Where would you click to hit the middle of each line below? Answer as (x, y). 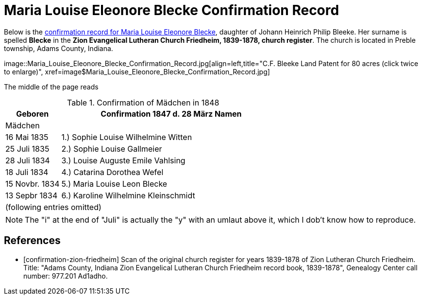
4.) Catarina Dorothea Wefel (112, 172)
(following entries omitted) (53, 207)
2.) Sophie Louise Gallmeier (112, 149)
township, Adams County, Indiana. (59, 48)
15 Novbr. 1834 (33, 184)
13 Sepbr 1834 (32, 195)
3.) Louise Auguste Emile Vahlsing (123, 160)
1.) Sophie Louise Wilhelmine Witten (127, 137)
